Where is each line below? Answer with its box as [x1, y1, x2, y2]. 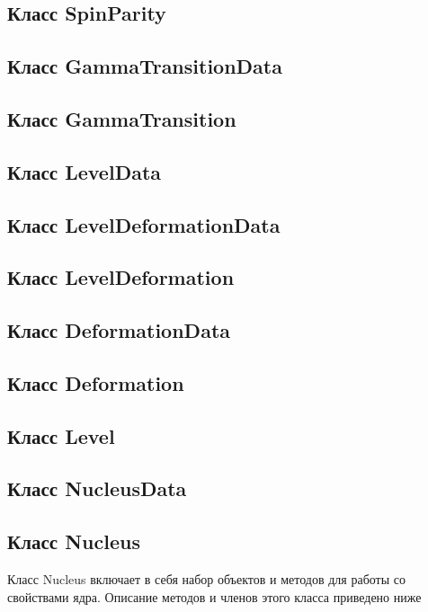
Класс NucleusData [7, 475, 187, 502]
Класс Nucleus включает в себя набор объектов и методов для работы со [7, 570, 406, 589]
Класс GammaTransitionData [7, 52, 282, 80]
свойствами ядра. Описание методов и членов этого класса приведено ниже [7, 587, 422, 606]
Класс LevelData [7, 157, 162, 185]
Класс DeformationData [7, 316, 231, 344]
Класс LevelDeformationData [7, 210, 281, 238]
